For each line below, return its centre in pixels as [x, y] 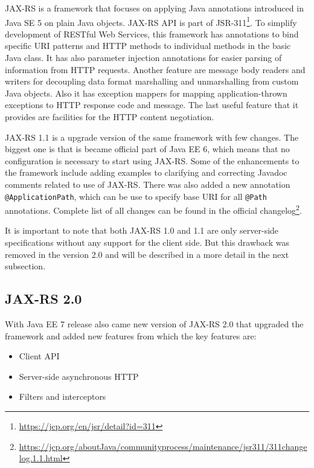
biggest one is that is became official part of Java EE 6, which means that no [147, 149]
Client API [39, 356]
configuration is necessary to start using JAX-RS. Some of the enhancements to [152, 160]
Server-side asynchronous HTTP [79, 376]
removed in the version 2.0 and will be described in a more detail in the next [147, 254]
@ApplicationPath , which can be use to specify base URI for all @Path [136, 196]
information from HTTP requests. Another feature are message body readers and [155, 69]
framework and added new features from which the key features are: [131, 335]
